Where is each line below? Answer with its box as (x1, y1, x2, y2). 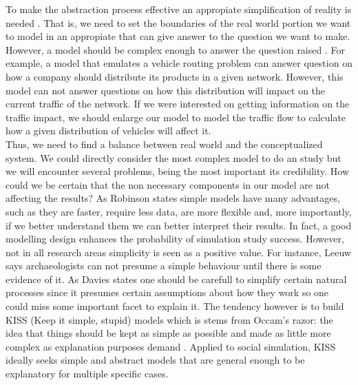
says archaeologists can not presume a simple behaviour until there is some (6, 258, 322, 273)
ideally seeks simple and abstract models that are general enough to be (6, 353, 305, 367)
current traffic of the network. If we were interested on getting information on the (6, 96, 350, 111)
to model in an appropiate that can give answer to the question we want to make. (6, 29, 350, 43)
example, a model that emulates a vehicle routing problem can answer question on (6, 56, 352, 70)
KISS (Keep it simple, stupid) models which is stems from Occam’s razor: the (6, 312, 333, 326)
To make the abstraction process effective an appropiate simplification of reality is (6, 2, 352, 16)
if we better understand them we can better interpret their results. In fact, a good (6, 218, 352, 232)
